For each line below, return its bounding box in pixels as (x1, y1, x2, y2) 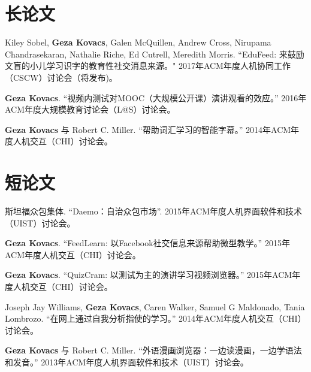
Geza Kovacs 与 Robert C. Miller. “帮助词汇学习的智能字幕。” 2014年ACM (5, 123, 291, 135)
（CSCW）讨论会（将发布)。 (5, 71, 117, 83)
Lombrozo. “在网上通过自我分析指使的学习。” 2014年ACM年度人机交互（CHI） (5, 312, 306, 325)
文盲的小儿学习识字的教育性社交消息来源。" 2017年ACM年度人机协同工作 (5, 59, 291, 72)
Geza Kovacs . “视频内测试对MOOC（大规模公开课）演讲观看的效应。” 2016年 (5, 91, 307, 104)
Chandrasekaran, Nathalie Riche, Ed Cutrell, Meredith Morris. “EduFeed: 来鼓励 (5, 47, 304, 60)
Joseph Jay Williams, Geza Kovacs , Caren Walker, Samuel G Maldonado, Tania (5, 300, 305, 313)
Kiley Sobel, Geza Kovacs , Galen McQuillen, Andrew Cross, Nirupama (5, 36, 271, 49)
